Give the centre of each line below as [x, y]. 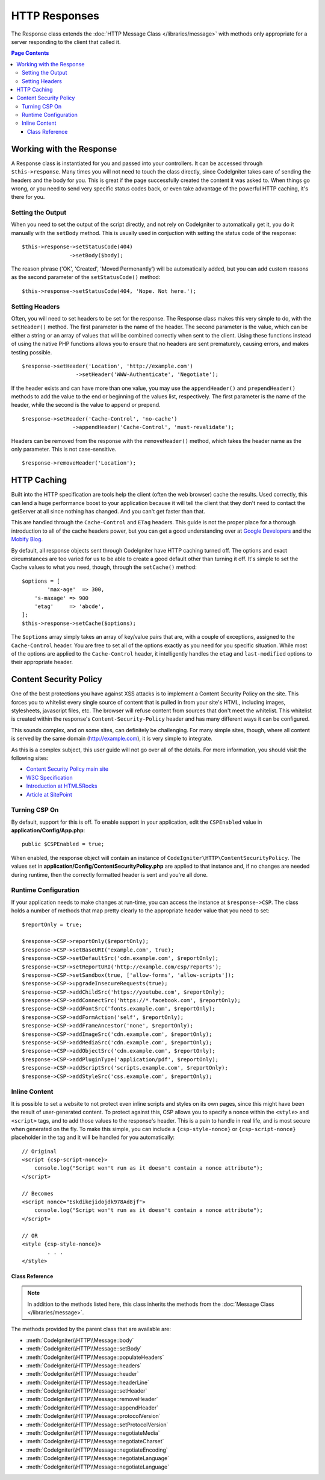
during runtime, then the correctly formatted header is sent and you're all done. [109, 874]
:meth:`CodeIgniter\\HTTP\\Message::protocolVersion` [93, 1416]
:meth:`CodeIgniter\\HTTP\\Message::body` [80, 1340]
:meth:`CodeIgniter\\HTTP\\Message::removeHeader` [92, 1399]
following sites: [30, 758]
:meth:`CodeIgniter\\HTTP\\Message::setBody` [84, 1349]
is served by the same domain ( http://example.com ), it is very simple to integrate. [112, 739]
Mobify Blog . [27, 539]
